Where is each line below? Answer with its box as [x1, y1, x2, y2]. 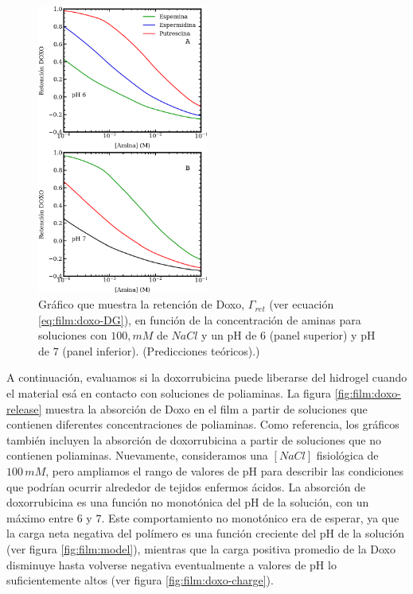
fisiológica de [316, 447, 379, 464]
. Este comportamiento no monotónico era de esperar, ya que [101, 509, 399, 526]
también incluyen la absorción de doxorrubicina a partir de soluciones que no [6, 431, 382, 448]
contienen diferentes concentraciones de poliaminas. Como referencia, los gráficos [6, 416, 399, 433]
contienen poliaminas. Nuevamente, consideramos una [6, 447, 268, 464]
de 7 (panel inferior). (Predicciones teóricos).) [38, 342, 260, 359]
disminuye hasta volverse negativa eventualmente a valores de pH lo [6, 556, 337, 573]
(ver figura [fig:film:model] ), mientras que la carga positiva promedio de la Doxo [6, 540, 396, 557]
